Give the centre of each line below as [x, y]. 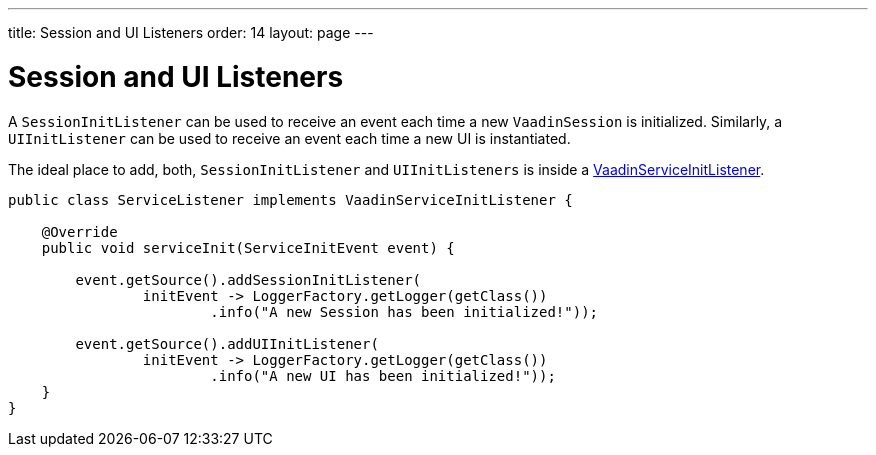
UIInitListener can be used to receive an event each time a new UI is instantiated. [289, 138]
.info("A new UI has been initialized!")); [383, 375]
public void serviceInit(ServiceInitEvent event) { [248, 247]
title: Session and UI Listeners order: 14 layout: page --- [191, 32]
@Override [79, 231]
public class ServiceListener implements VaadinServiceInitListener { [290, 199]
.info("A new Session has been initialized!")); [404, 311]
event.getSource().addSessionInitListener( [248, 279]
